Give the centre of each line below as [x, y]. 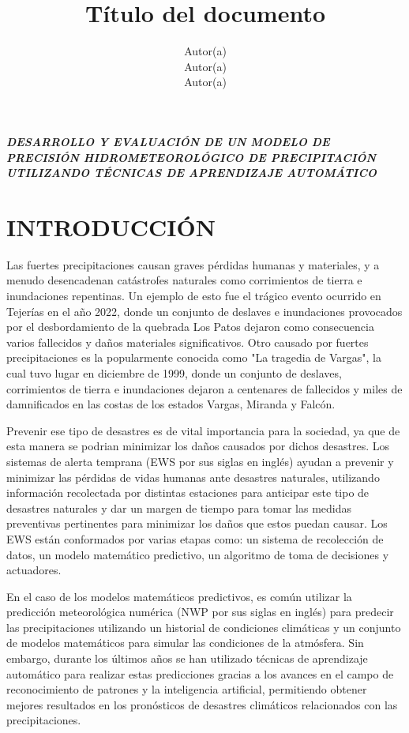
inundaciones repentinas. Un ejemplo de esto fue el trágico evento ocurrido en [194, 295]
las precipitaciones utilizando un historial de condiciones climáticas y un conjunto [204, 627]
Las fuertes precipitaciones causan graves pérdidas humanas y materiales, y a [193, 264]
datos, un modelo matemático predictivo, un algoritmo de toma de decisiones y [198, 554]
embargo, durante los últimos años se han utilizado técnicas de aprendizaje [187, 658]
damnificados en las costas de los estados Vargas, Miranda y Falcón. [171, 404]
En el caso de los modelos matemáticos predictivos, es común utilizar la [179, 596]
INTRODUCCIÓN [111, 226]
